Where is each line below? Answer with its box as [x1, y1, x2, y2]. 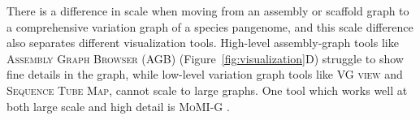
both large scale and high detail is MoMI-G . [6, 97, 230, 114]
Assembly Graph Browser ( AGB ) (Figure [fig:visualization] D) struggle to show [6, 49, 404, 66]
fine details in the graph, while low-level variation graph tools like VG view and [6, 66, 403, 83]
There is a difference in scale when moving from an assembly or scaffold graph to [6, 2, 409, 19]
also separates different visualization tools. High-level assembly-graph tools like [6, 34, 399, 51]
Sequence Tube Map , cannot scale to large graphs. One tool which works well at [6, 81, 408, 98]
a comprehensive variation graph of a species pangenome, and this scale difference [6, 18, 414, 35]
